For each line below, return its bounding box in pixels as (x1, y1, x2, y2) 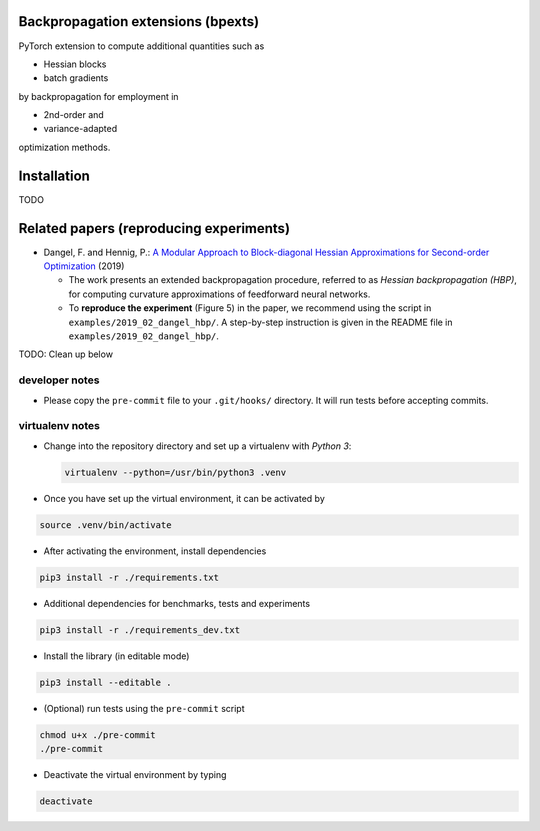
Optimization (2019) (43, 260, 125, 272)
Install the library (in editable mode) (43, 650, 190, 662)
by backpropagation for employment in (18, 90, 179, 102)
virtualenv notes (18, 419, 100, 433)
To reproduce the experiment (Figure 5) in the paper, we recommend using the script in (68, 302, 432, 314)
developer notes (18, 373, 100, 387)
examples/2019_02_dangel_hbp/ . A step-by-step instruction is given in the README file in (68, 316, 454, 328)
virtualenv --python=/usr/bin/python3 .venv (64, 466, 287, 478)
